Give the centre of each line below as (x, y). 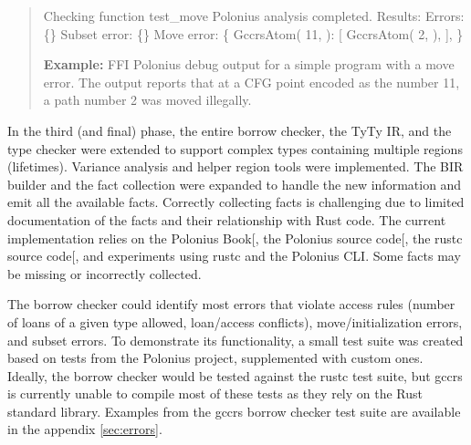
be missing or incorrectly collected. (105, 273)
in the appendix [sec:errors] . (85, 429)
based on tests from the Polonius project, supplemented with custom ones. (215, 358)
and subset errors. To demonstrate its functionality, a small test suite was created (235, 340)
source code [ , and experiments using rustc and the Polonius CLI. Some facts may (234, 256)
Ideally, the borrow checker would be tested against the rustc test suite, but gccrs (235, 375)
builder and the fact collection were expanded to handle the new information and (235, 184)
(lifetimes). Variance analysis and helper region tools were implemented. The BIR (235, 166)
